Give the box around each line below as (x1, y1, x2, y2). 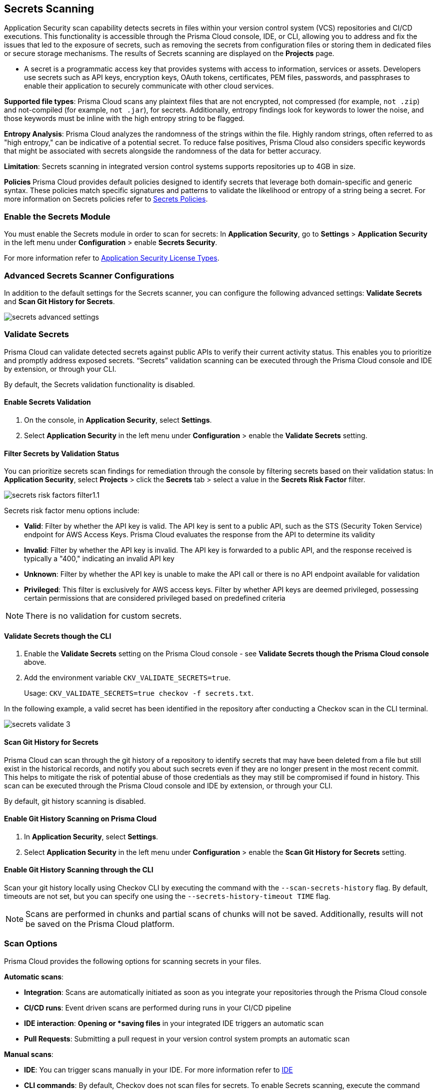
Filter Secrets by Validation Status (4, 449, 119, 458)
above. (24, 658, 46, 667)
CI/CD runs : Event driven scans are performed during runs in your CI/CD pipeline (24, 1003, 291, 1012)
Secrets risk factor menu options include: (4, 506, 139, 515)
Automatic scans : (4, 972, 64, 981)
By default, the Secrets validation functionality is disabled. (4, 380, 195, 389)
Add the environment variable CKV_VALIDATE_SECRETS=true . (24, 673, 231, 682)
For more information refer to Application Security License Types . (4, 254, 219, 263)
